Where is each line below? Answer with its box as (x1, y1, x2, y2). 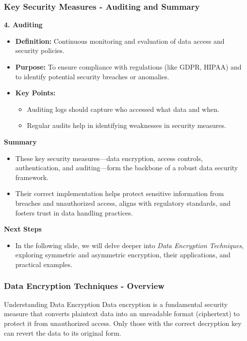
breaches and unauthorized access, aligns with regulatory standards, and (15, 197, 231, 208)
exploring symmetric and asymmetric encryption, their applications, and (15, 250, 231, 260)
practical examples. (15, 259, 72, 269)
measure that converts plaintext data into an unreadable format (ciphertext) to (4, 308, 240, 319)
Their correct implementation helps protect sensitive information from (15, 188, 224, 198)
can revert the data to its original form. (4, 327, 121, 338)
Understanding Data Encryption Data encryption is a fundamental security (4, 299, 228, 309)
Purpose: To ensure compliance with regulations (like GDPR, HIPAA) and (15, 62, 242, 72)
